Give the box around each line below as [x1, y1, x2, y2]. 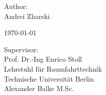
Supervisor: [4, 44, 38, 54]
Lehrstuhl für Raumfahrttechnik [4, 63, 102, 74]
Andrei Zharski [4, 10, 50, 21]
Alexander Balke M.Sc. [4, 83, 74, 94]
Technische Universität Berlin [4, 73, 94, 84]
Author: [4, 1, 28, 11]
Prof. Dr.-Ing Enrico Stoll [4, 54, 82, 64]
